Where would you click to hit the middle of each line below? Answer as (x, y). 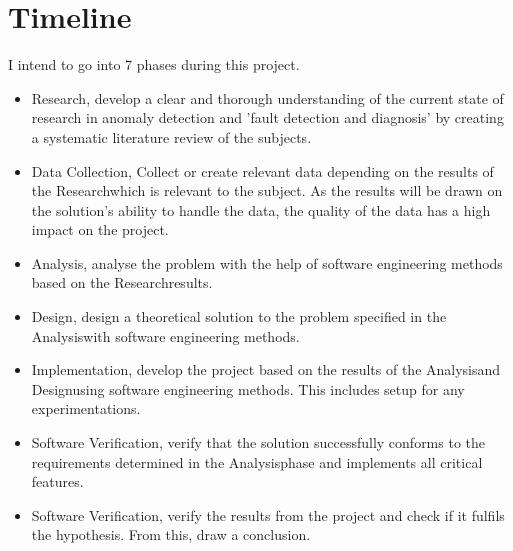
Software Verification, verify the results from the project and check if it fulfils (268, 514)
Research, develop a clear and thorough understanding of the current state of (267, 97)
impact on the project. (100, 229)
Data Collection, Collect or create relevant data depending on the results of (262, 170)
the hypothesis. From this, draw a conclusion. (171, 534)
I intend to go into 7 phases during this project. (154, 64)
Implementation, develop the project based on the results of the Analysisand (266, 369)
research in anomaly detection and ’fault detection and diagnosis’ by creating (267, 117)
